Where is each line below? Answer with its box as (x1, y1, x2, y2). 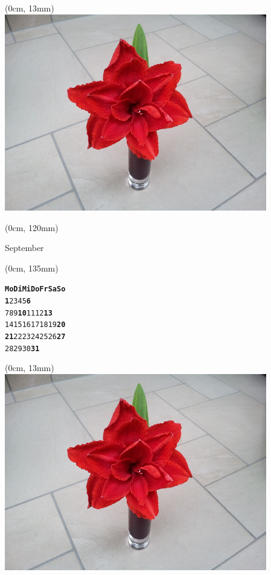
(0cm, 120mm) (5, 221, 59, 233)
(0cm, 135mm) (5, 261, 59, 274)
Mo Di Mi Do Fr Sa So (5, 285, 66, 294)
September (5, 241, 44, 254)
